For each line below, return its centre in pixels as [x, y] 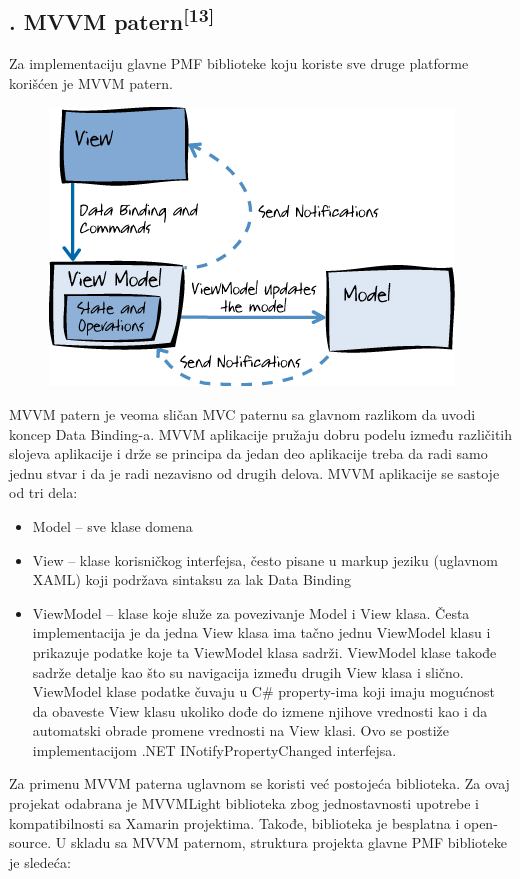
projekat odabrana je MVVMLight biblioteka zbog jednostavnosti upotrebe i [244, 803]
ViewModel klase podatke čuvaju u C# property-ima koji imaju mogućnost [264, 691]
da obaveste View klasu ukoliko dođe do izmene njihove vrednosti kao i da [260, 710]
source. [30, 842]
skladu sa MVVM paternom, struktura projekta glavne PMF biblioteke [288, 842]
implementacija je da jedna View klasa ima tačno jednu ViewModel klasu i [261, 632]
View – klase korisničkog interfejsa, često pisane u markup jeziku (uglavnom [265, 559]
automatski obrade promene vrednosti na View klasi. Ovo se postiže [241, 730]
